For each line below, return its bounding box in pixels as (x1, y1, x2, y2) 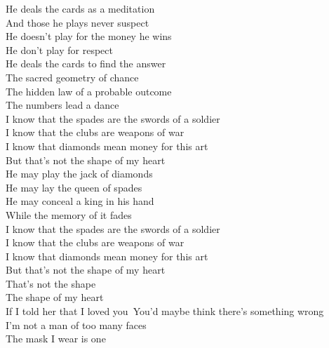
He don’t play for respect (6, 42, 113, 57)
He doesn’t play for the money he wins (6, 29, 172, 43)
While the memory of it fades (6, 207, 132, 222)
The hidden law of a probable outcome (6, 83, 172, 98)
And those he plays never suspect (6, 15, 149, 29)
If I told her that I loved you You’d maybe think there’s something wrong (6, 304, 324, 319)
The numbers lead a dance (6, 98, 119, 112)
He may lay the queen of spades (6, 180, 142, 194)
